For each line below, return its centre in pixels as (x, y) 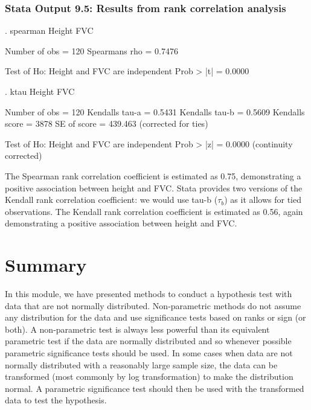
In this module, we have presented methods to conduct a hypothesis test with (149, 294)
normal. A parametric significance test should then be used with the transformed (155, 388)
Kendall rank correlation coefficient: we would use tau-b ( (111, 200)
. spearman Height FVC (49, 30)
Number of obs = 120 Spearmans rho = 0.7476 (91, 50)
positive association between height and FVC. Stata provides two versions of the (154, 187)
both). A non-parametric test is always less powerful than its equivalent (137, 329)
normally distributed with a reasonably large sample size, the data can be (141, 364)
